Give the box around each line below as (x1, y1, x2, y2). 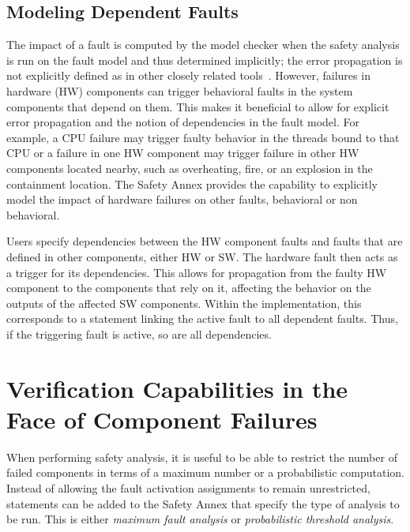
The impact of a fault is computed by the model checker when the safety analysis (6, 36, 400, 53)
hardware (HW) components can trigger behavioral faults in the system (6, 82, 353, 99)
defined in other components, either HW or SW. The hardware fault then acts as (6, 248, 398, 264)
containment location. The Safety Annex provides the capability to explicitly (6, 175, 378, 192)
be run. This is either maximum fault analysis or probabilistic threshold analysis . (6, 511, 394, 527)
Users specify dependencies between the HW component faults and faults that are (6, 233, 403, 249)
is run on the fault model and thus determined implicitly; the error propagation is (6, 51, 403, 68)
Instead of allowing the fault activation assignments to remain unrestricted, (6, 479, 371, 496)
